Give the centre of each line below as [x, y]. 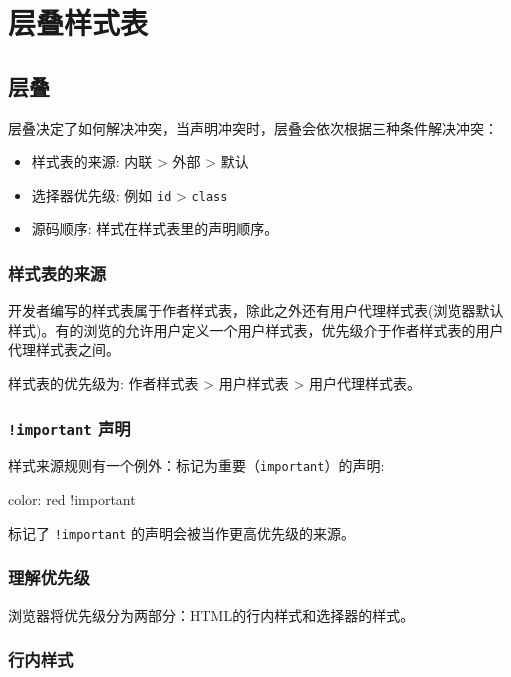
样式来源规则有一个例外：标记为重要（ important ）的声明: [196, 465]
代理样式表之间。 [64, 349]
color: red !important [72, 499]
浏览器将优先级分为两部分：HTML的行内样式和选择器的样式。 [211, 614]
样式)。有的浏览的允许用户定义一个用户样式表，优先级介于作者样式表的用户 [256, 329]
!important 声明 [69, 427]
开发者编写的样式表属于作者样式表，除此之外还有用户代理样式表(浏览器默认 [256, 310]
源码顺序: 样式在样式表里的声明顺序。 [155, 228]
